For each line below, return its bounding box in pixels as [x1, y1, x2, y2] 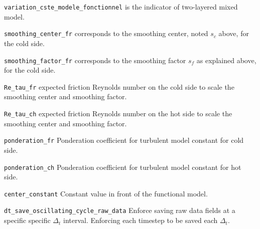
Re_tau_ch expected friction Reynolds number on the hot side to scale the [4, 108, 232, 118]
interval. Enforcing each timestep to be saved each [63, 215, 218, 225]
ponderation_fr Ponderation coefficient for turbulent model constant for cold [4, 135, 244, 145]
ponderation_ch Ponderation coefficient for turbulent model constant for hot [4, 161, 241, 172]
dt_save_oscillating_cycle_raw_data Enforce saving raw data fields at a [4, 205, 235, 215]
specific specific [4, 215, 51, 225]
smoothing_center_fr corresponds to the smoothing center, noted [4, 28, 208, 39]
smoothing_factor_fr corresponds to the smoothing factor [4, 55, 186, 65]
